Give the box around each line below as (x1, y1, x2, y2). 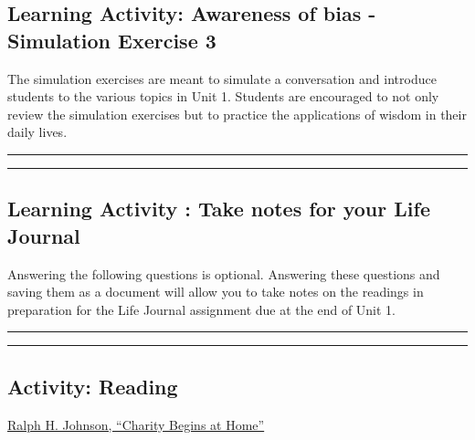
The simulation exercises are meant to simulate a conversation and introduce (7, 68, 437, 88)
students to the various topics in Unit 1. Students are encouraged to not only (7, 87, 439, 106)
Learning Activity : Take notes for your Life (7, 194, 430, 223)
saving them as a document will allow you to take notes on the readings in (7, 282, 424, 301)
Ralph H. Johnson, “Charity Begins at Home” (7, 414, 265, 434)
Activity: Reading (7, 372, 178, 400)
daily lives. (7, 122, 68, 141)
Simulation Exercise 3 (7, 26, 216, 54)
